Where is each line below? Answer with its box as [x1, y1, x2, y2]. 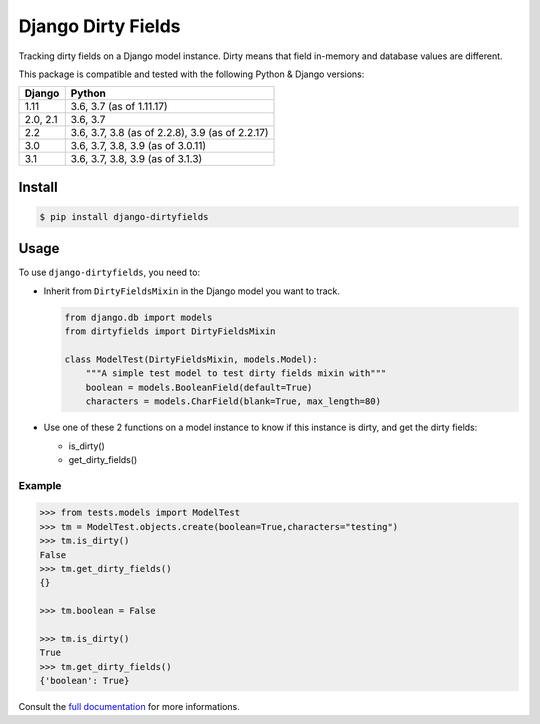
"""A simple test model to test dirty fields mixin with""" [85, 368, 387, 379]
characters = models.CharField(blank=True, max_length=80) [85, 396, 382, 407]
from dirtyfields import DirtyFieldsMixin [64, 326, 276, 337]
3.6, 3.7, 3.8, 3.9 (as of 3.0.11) [70, 139, 207, 153]
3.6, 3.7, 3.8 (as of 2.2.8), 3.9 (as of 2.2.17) [70, 126, 269, 140]
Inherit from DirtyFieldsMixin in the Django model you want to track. [43, 285, 340, 297]
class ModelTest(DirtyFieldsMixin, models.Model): [64, 353, 319, 365]
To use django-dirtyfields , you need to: [18, 266, 200, 279]
